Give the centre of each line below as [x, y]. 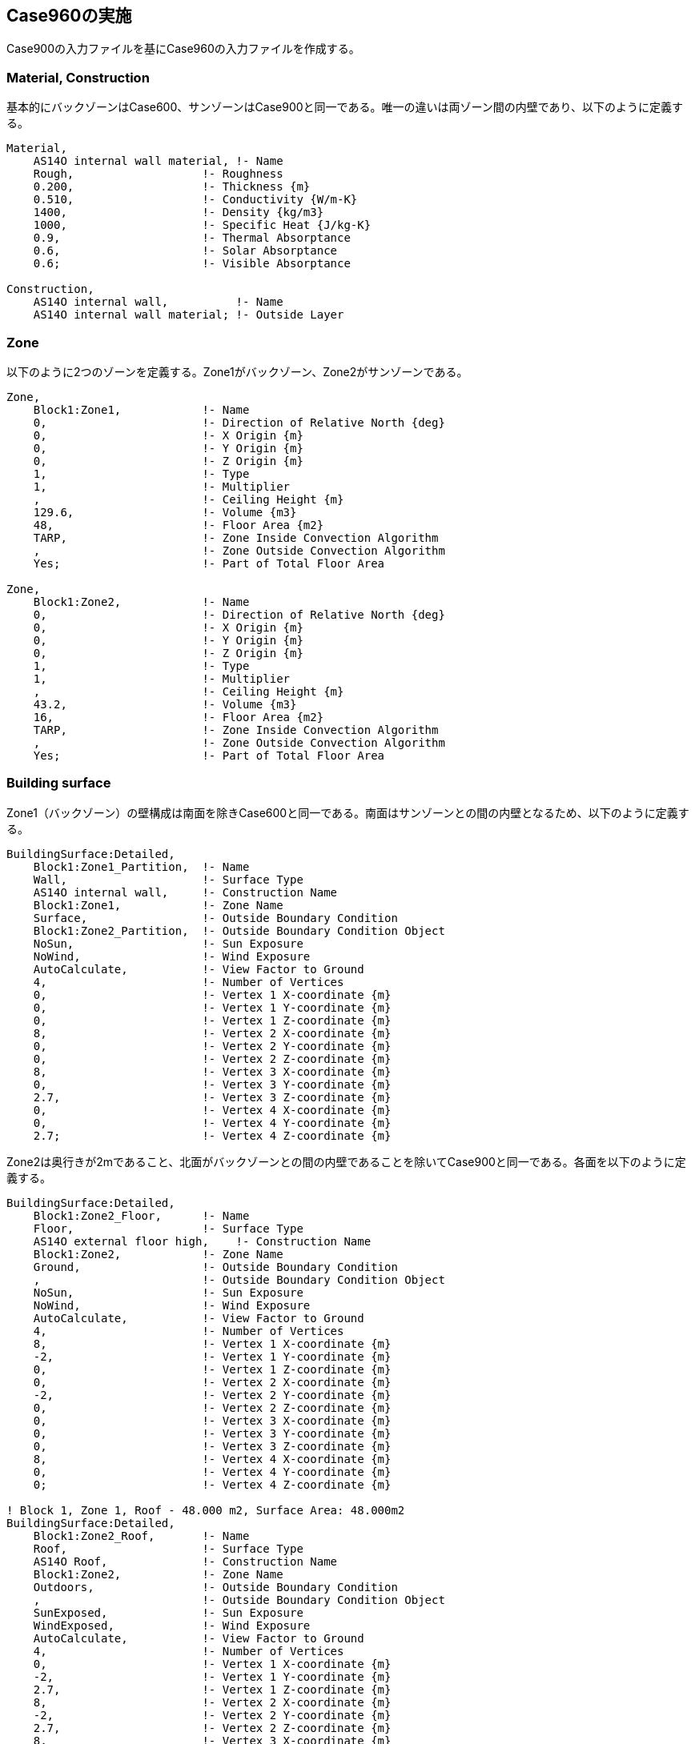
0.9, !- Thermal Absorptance [192, 238]
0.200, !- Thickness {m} [172, 187]
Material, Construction [78, 77]
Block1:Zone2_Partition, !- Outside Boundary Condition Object [239, 930]
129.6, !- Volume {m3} [165, 512]
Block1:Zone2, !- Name [141, 601]
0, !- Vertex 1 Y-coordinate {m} [212, 1007]
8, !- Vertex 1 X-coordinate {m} [212, 1343]
